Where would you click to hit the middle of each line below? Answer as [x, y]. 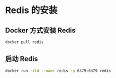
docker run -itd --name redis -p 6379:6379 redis [58, 70]
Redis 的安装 [31, 10]
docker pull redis [24, 42]
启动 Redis [22, 59]
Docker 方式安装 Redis [40, 30]
